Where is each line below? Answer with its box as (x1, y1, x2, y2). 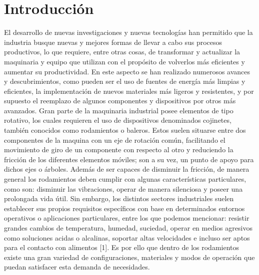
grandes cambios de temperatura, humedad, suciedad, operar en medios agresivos (4, 223, 252, 233)
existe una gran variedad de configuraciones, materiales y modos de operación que (4, 252, 255, 262)
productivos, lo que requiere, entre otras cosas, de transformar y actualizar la (4, 46, 240, 57)
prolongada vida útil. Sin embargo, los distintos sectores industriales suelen (4, 193, 234, 204)
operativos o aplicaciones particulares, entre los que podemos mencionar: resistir (4, 213, 249, 223)
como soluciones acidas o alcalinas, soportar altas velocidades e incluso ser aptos (4, 232, 250, 243)
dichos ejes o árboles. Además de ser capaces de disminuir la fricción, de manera (4, 164, 249, 174)
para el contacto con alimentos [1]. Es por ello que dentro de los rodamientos (4, 242, 239, 253)
